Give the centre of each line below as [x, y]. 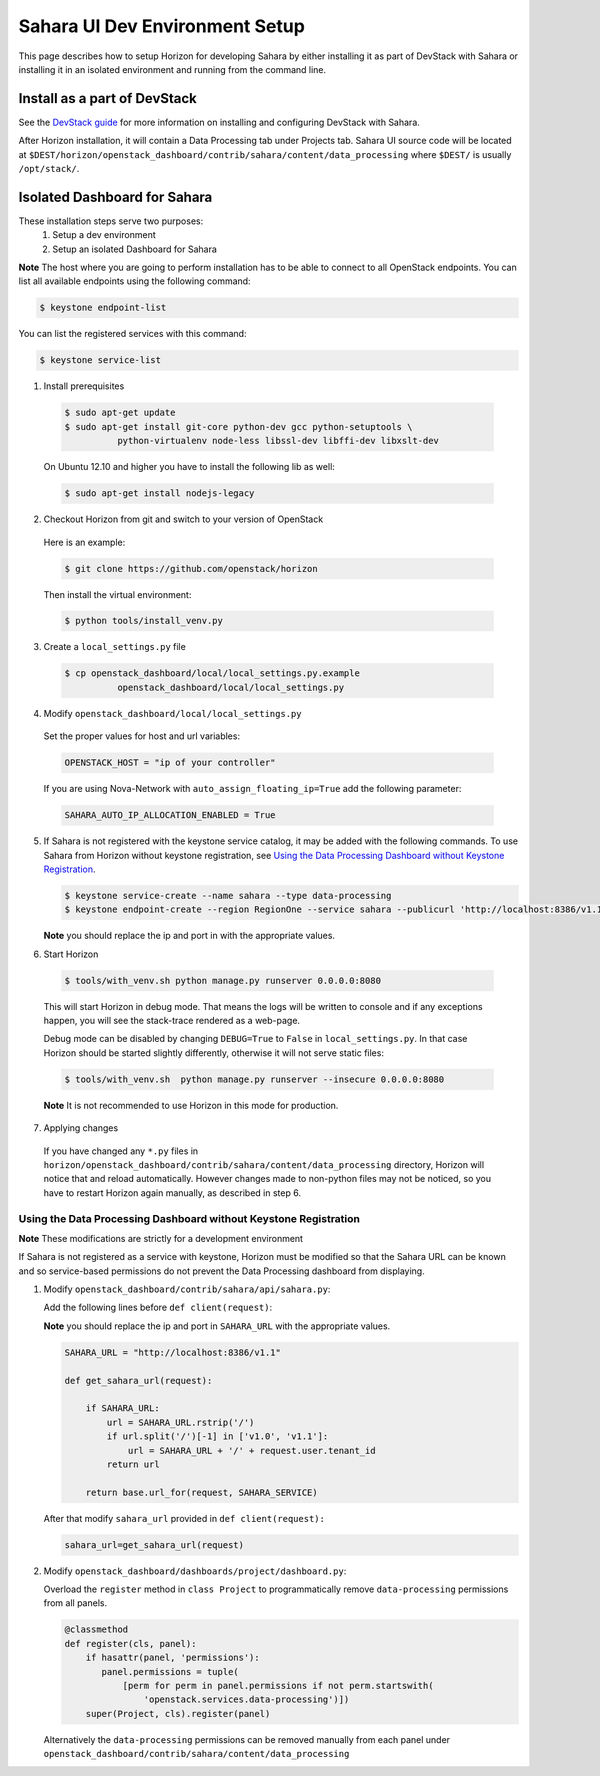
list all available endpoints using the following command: [134, 281]
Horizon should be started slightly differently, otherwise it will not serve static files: [214, 1052]
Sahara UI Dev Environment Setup [161, 26]
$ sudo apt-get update [120, 413]
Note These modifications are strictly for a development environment [161, 1238]
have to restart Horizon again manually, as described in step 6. [172, 1192]
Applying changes [81, 1128]
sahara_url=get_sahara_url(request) [154, 1544]
